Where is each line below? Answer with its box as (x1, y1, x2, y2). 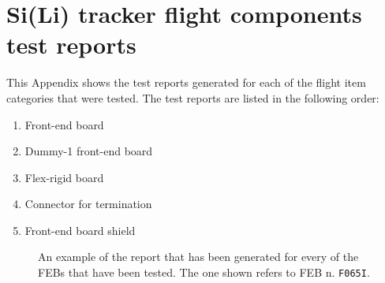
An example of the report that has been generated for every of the (38, 248, 359, 265)
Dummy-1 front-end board (24, 143, 153, 159)
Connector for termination (24, 195, 152, 212)
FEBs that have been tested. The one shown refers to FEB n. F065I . (38, 264, 370, 281)
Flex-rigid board (24, 169, 104, 185)
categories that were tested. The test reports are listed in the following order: (6, 89, 379, 106)
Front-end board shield (24, 222, 136, 238)
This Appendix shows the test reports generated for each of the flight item (6, 74, 366, 91)
